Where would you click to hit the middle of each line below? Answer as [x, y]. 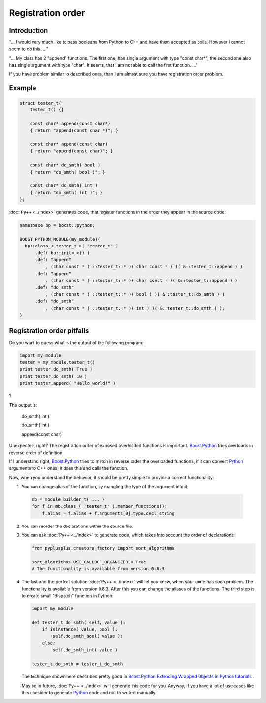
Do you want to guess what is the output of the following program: [76, 342]
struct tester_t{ [40, 103]
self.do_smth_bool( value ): [88, 636]
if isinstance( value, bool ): [80, 629]
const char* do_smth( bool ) [65, 165]
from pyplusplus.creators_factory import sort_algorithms [103, 548]
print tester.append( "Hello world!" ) [67, 383]
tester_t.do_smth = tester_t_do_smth [77, 664]
